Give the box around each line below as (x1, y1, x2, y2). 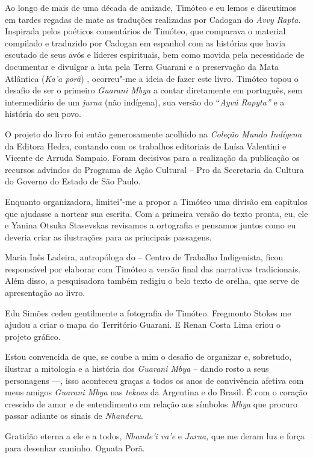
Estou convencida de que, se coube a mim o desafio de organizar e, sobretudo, (5, 350, 292, 363)
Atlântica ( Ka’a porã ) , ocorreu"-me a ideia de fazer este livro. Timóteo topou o (5, 72, 299, 84)
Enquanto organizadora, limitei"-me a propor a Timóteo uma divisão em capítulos (5, 195, 308, 207)
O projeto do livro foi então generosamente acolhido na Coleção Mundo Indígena (5, 127, 302, 140)
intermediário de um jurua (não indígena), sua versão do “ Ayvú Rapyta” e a (5, 95, 285, 108)
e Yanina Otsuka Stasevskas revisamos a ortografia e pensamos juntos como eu (5, 219, 296, 231)
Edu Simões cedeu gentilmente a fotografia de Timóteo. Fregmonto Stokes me (5, 306, 291, 319)
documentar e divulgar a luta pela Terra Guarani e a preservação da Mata (5, 60, 279, 72)
